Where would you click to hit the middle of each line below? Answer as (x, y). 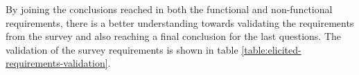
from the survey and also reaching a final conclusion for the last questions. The (174, 36)
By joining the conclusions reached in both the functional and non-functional (169, 9)
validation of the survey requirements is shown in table (122, 49)
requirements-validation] (57, 63)
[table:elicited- (271, 49)
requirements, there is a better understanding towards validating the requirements (180, 22)
